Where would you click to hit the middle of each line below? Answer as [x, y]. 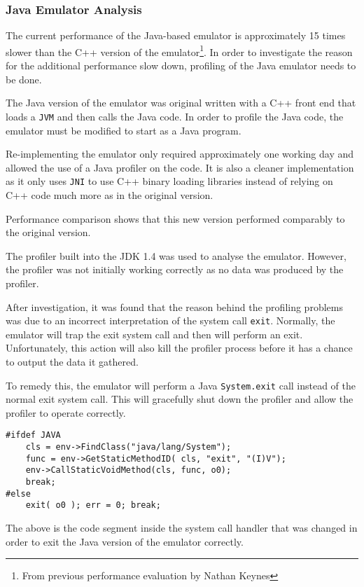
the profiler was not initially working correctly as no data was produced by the [175, 269]
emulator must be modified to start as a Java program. [124, 130]
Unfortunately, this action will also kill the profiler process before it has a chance [179, 348]
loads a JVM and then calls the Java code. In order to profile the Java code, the [175, 116]
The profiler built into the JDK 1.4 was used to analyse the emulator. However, [176, 255]
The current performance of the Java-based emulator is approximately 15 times [176, 35]
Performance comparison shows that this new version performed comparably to [175, 218]
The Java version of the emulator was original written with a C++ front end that [181, 103]
